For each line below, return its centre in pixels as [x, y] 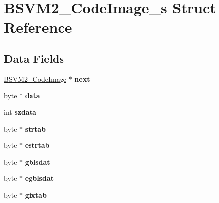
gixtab [36, 194]
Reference [38, 27]
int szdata [20, 112]
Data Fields [34, 58]
